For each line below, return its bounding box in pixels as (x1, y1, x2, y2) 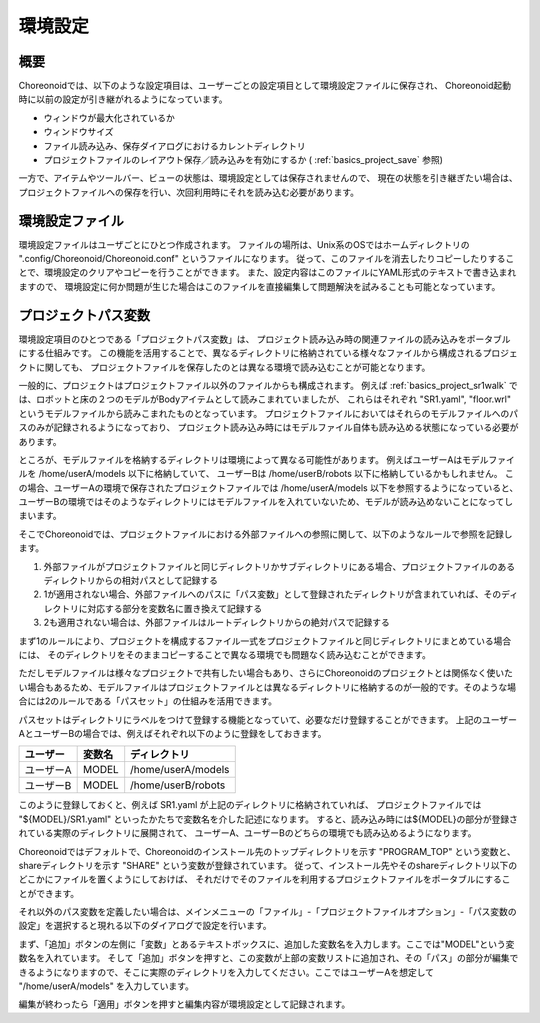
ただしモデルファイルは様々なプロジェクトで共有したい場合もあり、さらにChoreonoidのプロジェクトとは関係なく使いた (18, 667, 514, 679)
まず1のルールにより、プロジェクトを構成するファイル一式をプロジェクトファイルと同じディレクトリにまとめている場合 (18, 635, 512, 647)
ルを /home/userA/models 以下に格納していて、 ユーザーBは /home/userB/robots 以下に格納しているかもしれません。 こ (18, 468, 514, 480)
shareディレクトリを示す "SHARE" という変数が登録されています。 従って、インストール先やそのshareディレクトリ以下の (18, 859, 518, 871)
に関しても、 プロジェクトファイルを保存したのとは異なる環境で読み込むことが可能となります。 (35, 361, 431, 373)
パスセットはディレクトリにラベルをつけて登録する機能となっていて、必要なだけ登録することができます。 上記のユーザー (18, 713, 518, 725)
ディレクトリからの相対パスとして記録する (43, 575, 219, 587)
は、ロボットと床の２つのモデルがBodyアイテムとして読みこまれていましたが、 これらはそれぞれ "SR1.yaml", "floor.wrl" (18, 393, 512, 405)
